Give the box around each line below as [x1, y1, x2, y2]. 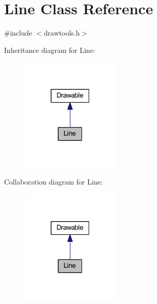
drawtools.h [44, 27, 80, 38]
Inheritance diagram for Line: [4, 44, 95, 55]
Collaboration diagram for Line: [4, 176, 103, 187]
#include [4, 27, 32, 38]
